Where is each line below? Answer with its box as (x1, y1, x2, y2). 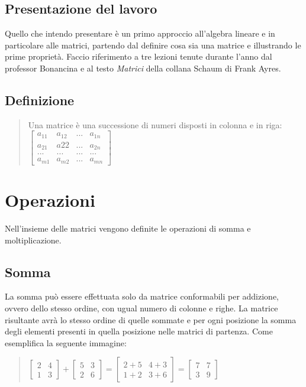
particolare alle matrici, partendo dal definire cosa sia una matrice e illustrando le (5, 38, 301, 51)
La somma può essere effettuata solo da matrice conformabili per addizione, (5, 290, 279, 303)
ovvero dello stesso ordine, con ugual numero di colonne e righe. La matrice (5, 301, 278, 314)
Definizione (5, 90, 75, 109)
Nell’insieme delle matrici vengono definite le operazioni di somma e (5, 222, 251, 234)
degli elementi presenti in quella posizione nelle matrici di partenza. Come (5, 325, 273, 337)
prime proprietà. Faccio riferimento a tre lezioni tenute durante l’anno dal (5, 50, 272, 63)
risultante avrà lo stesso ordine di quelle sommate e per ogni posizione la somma (5, 313, 297, 326)
